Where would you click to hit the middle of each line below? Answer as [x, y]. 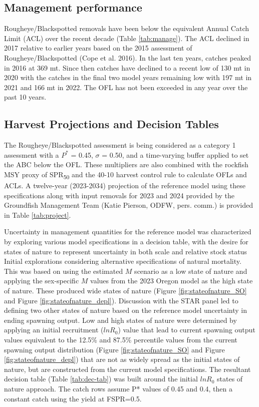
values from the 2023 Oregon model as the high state [172, 281]
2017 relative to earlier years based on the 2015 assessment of [98, 48]
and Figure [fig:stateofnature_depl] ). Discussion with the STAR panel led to [121, 300]
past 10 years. [25, 97]
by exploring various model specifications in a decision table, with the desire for [126, 242]
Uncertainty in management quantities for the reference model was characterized [128, 232]
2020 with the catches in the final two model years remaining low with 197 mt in [128, 77]
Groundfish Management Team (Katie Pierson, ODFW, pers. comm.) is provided [128, 205]
